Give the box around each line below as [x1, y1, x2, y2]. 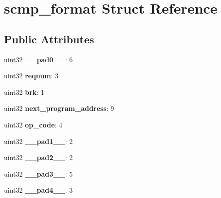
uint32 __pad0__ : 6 [4, 54, 73, 64]
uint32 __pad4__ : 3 [4, 185, 73, 195]
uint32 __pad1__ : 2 [4, 136, 73, 146]
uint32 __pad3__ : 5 [4, 168, 73, 179]
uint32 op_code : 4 [4, 119, 62, 129]
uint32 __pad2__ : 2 [4, 152, 73, 162]
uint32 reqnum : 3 [4, 71, 59, 81]
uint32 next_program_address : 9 [4, 103, 114, 113]
